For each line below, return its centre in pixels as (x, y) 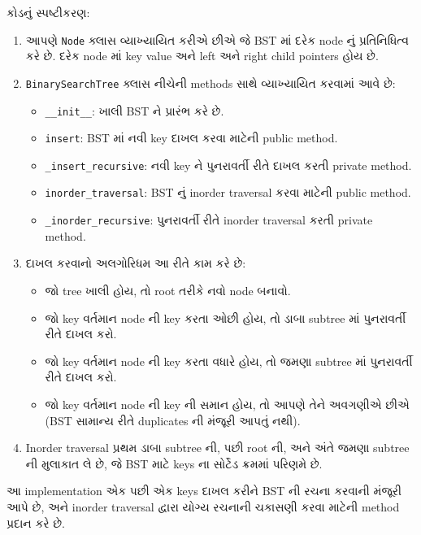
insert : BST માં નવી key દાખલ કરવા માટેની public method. (191, 138)
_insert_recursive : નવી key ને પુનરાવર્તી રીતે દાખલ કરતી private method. (228, 165)
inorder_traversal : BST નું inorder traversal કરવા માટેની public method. (228, 192)
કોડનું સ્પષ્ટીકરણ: (48, 12)
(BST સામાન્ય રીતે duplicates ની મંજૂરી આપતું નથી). (173, 420)
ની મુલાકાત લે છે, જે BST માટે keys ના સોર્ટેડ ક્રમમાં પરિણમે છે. (174, 463)
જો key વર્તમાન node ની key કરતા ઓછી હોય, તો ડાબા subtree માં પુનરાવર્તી (226, 318)
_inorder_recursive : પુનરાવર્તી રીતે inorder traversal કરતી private (209, 220)
